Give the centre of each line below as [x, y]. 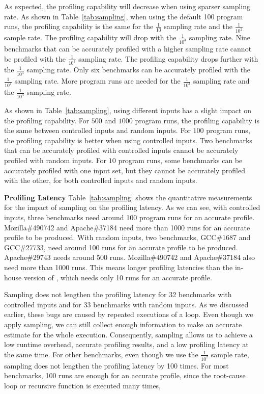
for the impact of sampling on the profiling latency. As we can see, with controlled [132, 207]
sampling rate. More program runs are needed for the [97, 81]
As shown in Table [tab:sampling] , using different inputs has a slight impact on [128, 110]
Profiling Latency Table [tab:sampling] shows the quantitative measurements [128, 197]
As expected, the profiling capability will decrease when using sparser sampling [127, 6]
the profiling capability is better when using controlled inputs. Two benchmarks [128, 140]
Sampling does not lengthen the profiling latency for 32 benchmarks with [118, 294]
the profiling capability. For [47, 120]
